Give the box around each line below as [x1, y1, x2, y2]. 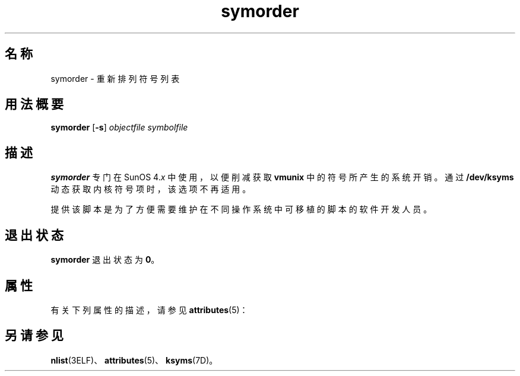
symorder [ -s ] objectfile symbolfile [50, 122, 188, 133]
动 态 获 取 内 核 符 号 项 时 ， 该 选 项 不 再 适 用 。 [50, 184, 251, 195]
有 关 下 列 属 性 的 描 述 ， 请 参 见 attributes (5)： [50, 304, 248, 315]
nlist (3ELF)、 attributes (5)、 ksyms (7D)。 [50, 355, 218, 365]
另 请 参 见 [5, 328, 64, 343]
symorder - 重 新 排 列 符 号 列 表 [50, 73, 180, 84]
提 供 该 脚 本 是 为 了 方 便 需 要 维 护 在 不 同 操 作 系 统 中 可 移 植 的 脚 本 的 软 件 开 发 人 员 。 [50, 204, 432, 215]
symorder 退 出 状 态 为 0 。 [50, 254, 160, 265]
